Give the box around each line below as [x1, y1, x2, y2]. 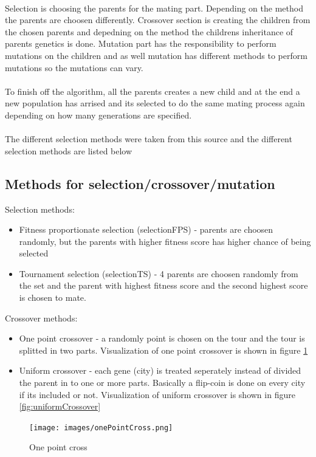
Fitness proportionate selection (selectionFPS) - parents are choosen [19, 223, 273, 236]
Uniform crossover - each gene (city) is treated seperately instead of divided [19, 364, 301, 377]
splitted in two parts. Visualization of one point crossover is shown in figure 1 [19, 343, 308, 356]
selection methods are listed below [5, 144, 132, 157]
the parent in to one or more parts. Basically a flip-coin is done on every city [19, 376, 306, 389]
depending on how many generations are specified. [5, 108, 192, 121]
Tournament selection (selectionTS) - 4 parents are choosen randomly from [19, 267, 298, 280]
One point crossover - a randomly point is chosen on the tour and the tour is [19, 332, 305, 345]
